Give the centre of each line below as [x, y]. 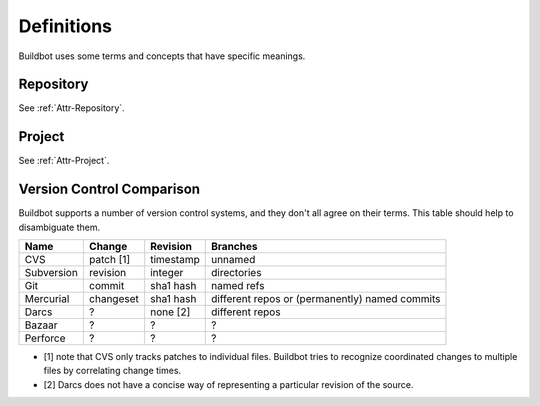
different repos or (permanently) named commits [325, 299]
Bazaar [41, 325]
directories [236, 273]
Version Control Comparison [109, 189]
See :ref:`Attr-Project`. [64, 161]
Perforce [45, 338]
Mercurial [47, 299]
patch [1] [109, 260]
